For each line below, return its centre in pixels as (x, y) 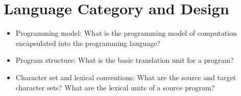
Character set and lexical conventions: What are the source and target (126, 77)
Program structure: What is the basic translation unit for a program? (125, 60)
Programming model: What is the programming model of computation (126, 33)
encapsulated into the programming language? (88, 43)
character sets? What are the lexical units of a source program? (115, 87)
